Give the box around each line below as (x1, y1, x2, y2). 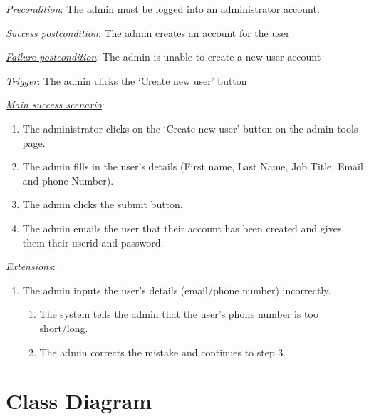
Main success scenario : (6, 97, 105, 112)
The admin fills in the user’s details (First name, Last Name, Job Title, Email (22, 159, 363, 174)
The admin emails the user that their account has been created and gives (22, 220, 342, 235)
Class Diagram (6, 386, 152, 415)
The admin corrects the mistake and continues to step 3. (39, 344, 286, 359)
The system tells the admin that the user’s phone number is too (39, 306, 318, 321)
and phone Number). (22, 172, 114, 187)
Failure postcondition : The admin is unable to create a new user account (6, 49, 321, 64)
